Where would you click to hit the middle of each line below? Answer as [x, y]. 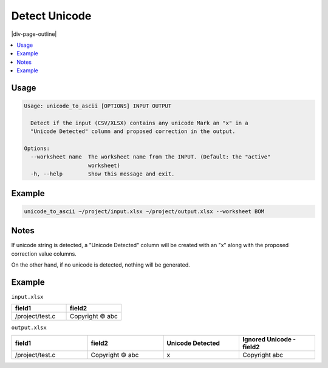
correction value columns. [44, 254]
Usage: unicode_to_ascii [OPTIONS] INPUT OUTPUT [98, 106]
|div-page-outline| [34, 34]
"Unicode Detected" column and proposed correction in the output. [133, 131]
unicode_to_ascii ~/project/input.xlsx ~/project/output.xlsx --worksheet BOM [144, 211]
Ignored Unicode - [269, 339]
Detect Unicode [51, 16]
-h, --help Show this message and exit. [103, 174]
